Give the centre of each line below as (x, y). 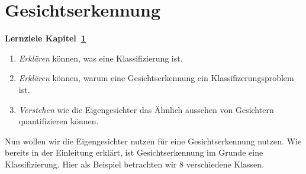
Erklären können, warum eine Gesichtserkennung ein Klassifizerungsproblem (156, 78)
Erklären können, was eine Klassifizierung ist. (101, 58)
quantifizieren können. (59, 121)
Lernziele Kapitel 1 (45, 38)
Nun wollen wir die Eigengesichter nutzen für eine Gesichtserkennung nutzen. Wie (153, 141)
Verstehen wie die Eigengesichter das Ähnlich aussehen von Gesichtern (146, 109)
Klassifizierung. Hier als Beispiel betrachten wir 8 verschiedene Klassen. (135, 164)
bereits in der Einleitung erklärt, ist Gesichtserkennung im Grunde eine (134, 152)
